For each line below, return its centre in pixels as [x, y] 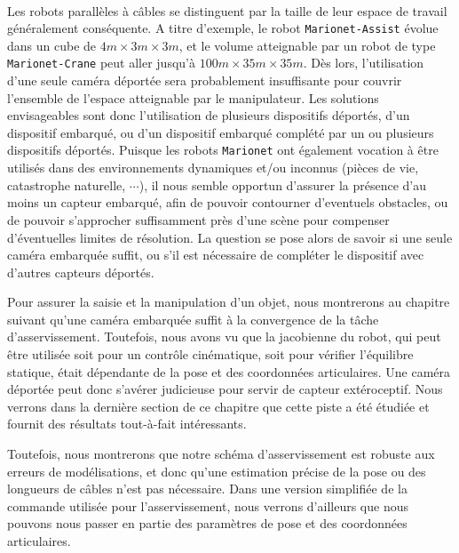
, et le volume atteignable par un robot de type [307, 45]
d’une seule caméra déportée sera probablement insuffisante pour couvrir [205, 80]
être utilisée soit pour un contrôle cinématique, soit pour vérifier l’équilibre [210, 354]
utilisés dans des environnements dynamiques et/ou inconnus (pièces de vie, [213, 168]
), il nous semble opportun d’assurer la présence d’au [283, 184]
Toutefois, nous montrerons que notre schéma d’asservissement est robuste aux [221, 454]
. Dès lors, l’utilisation [364, 63]
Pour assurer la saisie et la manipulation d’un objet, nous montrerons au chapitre [229, 302]
